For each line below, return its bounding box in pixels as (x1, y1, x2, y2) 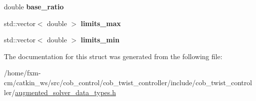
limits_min (80, 34, 120, 45)
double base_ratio (4, 1, 64, 11)
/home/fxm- (4, 67, 41, 78)
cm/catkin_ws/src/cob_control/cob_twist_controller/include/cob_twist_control (4, 77, 252, 87)
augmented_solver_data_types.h (15, 87, 116, 97)
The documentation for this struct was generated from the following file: (4, 51, 222, 61)
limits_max (80, 18, 121, 28)
